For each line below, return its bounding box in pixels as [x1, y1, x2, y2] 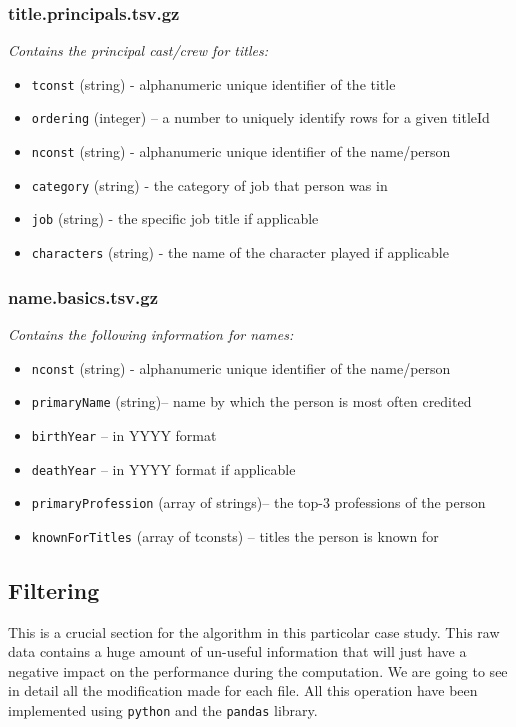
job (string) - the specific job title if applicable [31, 208, 319, 229]
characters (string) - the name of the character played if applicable [31, 242, 449, 263]
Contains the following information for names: [8, 323, 294, 344]
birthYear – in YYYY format [31, 424, 217, 445]
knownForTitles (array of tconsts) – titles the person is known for [31, 525, 439, 546]
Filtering [8, 574, 100, 605]
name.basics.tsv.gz [8, 284, 159, 309]
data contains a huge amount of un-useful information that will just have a [8, 641, 467, 662]
